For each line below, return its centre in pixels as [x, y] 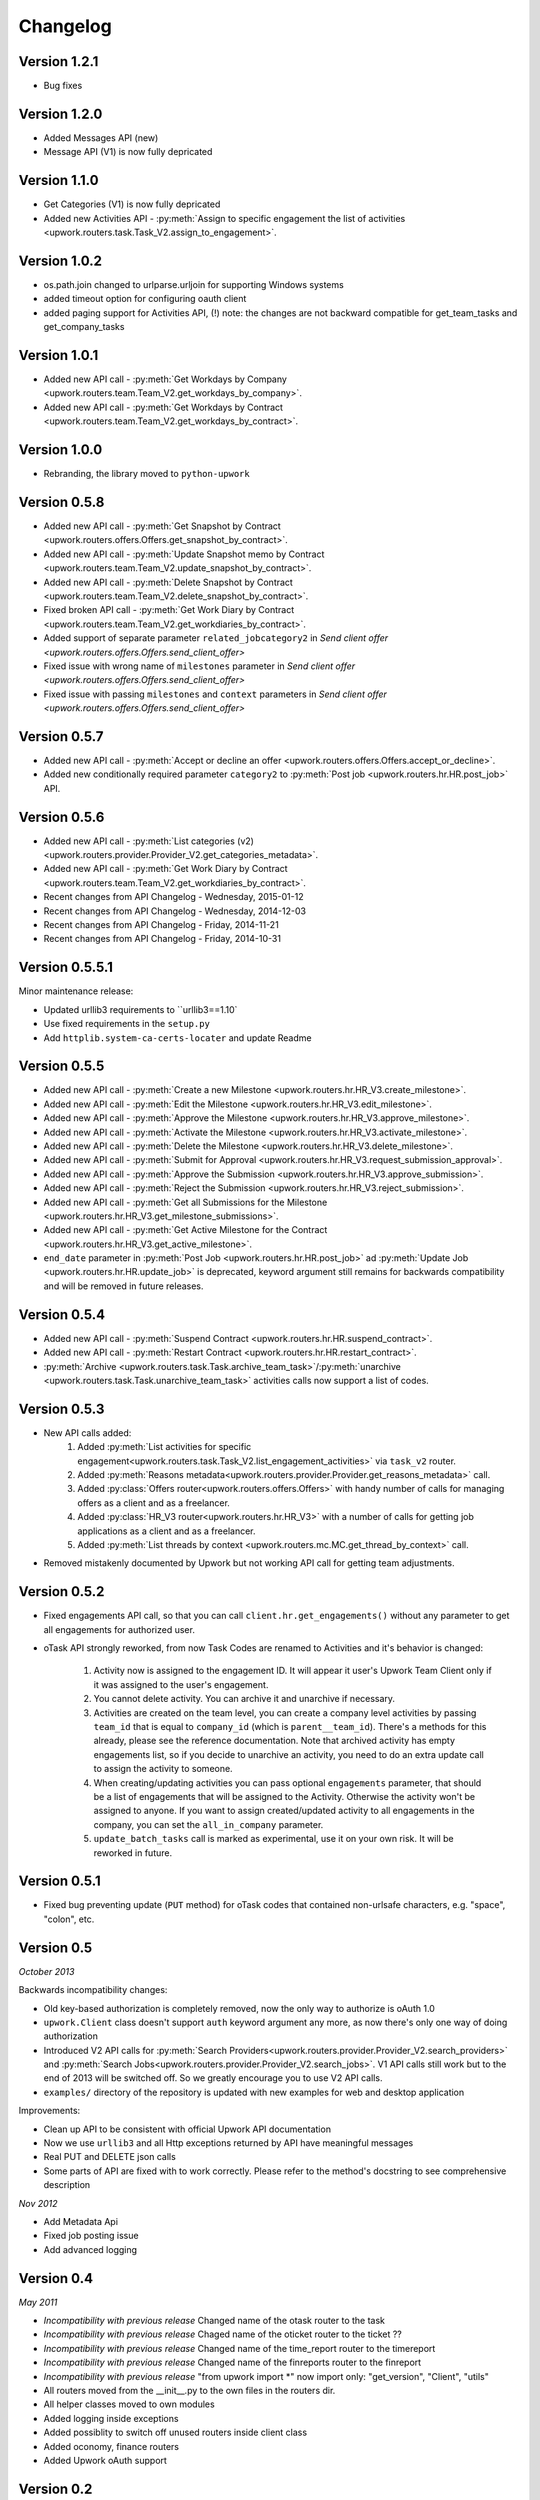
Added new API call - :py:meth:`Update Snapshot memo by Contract [184, 554]
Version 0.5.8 [61, 501]
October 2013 [46, 1971]
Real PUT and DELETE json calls [110, 2157]
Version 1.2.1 [58, 61]
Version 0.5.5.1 [66, 967]
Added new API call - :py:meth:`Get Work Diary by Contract [166, 869]
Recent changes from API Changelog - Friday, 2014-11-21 [161, 925]
